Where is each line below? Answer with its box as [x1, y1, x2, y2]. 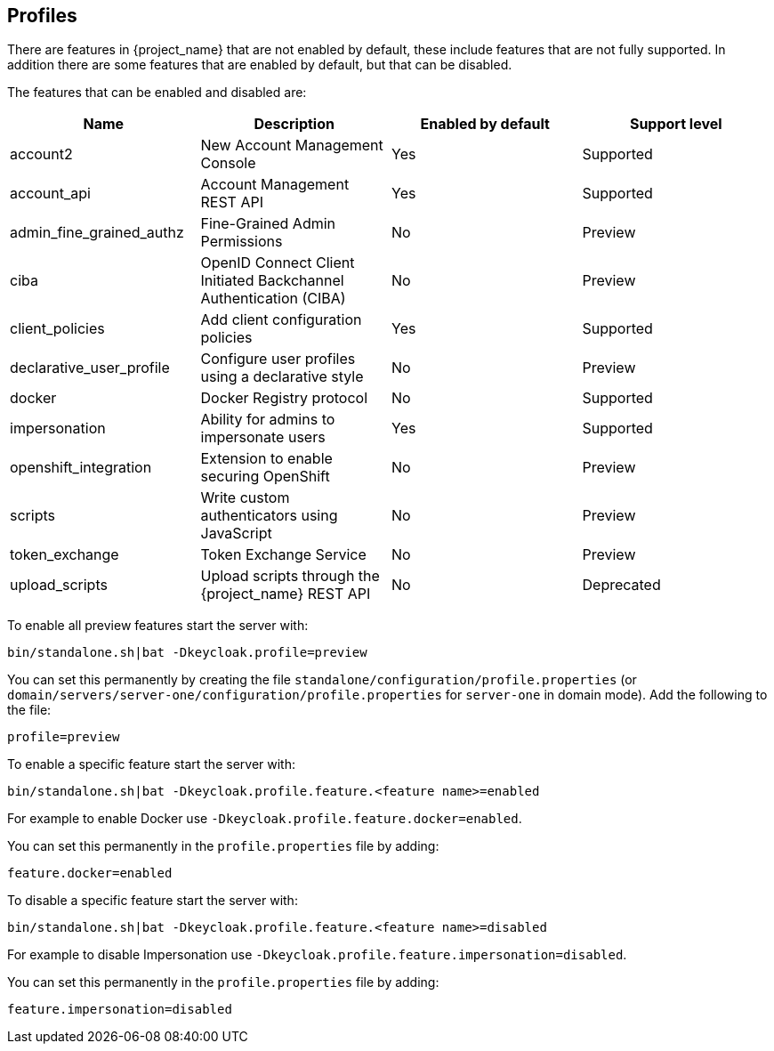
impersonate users [200, 428, 326, 447]
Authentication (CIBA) [200, 289, 346, 308]
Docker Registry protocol [200, 389, 368, 408]
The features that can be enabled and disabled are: [7, 85, 307, 101]
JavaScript [200, 524, 272, 543]
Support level [629, 115, 722, 133]
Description [254, 115, 335, 133]
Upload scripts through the [200, 567, 380, 586]
